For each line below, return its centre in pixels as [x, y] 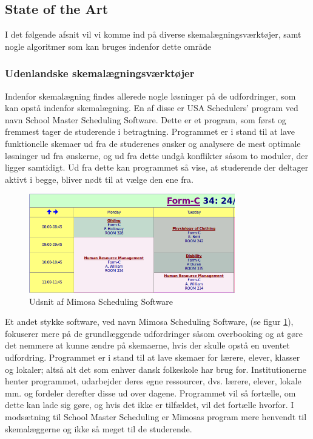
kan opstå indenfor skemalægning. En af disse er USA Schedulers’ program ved [152, 108]
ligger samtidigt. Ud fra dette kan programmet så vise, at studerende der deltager [157, 167]
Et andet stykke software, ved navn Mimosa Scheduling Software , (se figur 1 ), [149, 322]
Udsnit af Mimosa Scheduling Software [101, 301]
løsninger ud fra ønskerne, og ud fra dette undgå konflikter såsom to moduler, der [156, 155]
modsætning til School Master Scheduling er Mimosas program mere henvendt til [156, 417]
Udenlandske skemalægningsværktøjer [100, 73]
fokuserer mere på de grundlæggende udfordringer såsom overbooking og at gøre [154, 333]
